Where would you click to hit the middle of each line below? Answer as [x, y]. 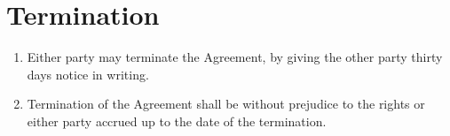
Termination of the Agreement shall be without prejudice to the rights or [226, 104]
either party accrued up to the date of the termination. [177, 121]
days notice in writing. [88, 74]
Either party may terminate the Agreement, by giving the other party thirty [235, 57]
